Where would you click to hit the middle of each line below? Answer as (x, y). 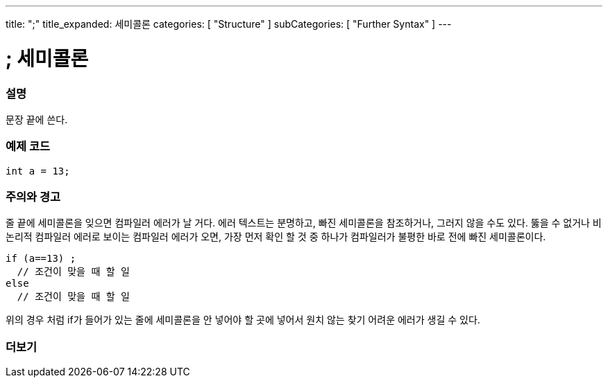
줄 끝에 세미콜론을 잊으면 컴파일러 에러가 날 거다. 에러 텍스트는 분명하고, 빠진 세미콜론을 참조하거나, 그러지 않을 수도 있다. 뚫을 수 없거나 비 (304, 223)
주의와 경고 (33, 197)
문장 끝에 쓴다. (37, 119)
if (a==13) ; (41, 259)
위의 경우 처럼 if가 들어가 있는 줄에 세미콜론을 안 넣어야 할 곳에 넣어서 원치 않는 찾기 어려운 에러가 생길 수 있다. (243, 320)
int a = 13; (38, 171)
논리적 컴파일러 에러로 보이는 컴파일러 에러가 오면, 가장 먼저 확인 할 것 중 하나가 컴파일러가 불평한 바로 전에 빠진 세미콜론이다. (276, 237)
